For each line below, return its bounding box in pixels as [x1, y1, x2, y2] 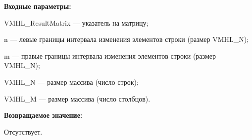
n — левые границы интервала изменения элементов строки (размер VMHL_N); [4, 34, 249, 44]
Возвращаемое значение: [4, 110, 83, 120]
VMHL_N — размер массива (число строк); [4, 76, 139, 87]
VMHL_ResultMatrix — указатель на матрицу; [4, 17, 149, 28]
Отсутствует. [4, 126, 43, 137]
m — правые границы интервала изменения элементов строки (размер [4, 50, 216, 61]
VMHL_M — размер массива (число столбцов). [4, 93, 151, 104]
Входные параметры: [4, 1, 71, 11]
